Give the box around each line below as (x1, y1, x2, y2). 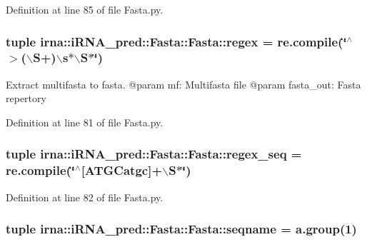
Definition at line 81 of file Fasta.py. (6, 114, 164, 129)
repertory (6, 91, 46, 106)
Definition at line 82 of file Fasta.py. (6, 189, 164, 204)
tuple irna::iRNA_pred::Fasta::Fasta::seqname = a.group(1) (6, 220, 357, 238)
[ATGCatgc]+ (81, 161, 163, 179)
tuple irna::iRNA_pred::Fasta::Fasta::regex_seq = (6, 145, 302, 163)
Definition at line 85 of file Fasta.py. (6, 2, 164, 16)
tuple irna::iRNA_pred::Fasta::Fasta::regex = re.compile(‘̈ (6, 32, 347, 50)
